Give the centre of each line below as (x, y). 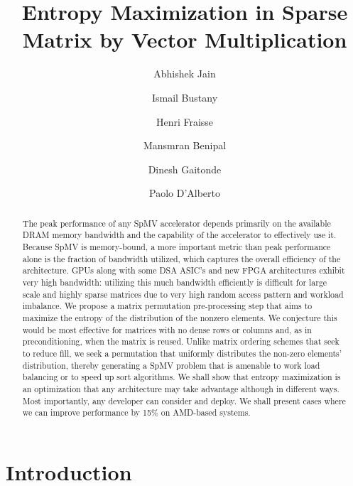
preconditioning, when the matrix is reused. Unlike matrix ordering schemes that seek (181, 341)
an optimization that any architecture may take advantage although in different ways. (181, 388)
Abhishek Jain (185, 74)
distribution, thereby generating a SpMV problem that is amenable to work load (171, 365)
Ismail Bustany (185, 97)
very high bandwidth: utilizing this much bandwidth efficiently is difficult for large (175, 282)
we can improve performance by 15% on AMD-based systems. (136, 412)
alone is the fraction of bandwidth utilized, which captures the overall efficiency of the (181, 258)
